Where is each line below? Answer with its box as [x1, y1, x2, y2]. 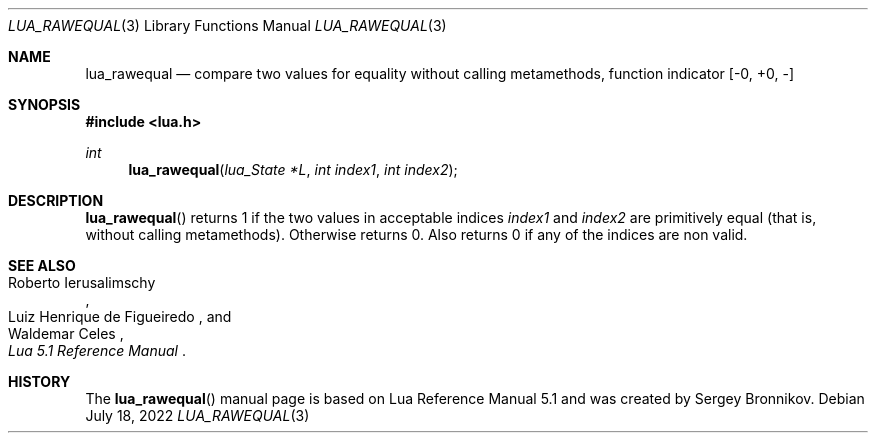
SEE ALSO [8, 257, 76, 274]
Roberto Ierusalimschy [8, 274, 156, 291]
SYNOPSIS [8, 96, 81, 113]
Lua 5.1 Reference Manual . [8, 342, 186, 359]
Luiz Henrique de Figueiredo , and [8, 308, 232, 325]
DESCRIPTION [8, 192, 104, 209]
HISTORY [8, 373, 71, 390]
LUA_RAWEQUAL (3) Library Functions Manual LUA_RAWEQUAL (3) [8, 17, 447, 34]
